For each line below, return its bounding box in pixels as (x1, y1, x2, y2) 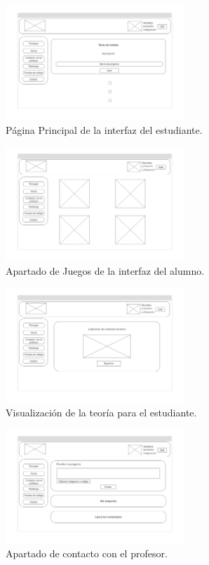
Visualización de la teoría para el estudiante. (6, 404, 197, 419)
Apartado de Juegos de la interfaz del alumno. (6, 264, 205, 278)
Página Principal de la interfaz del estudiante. (6, 122, 203, 137)
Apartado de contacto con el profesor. (6, 545, 168, 560)
